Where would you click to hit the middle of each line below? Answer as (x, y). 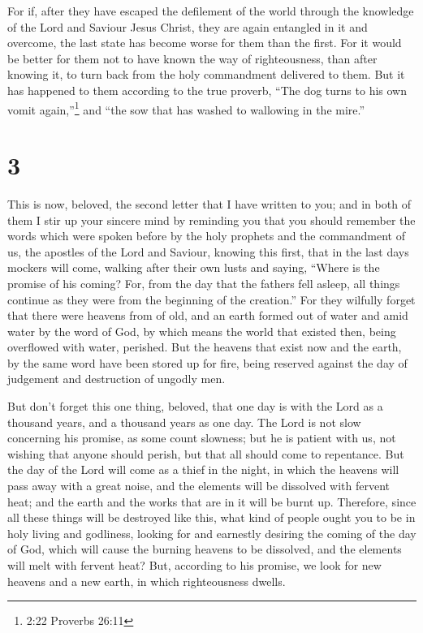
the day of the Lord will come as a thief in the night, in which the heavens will (203, 469)
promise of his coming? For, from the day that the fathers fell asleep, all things (204, 283)
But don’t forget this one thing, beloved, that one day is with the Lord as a (195, 406)
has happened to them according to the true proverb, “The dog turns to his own (207, 90)
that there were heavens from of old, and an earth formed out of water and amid (208, 315)
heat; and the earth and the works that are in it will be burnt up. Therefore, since (212, 501)
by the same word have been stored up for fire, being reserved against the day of (207, 362)
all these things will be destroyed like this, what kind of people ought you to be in (211, 517)
